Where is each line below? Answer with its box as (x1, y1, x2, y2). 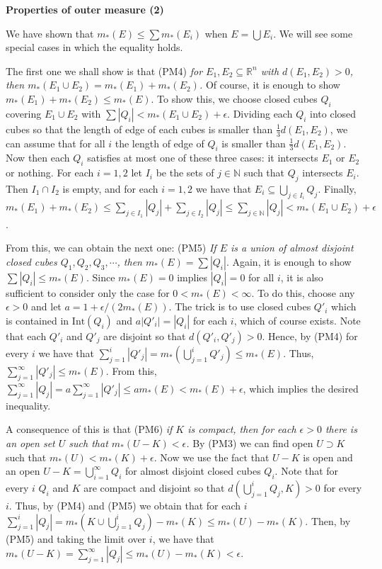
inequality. (6, 398, 51, 412)
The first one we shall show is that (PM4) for (6, 63, 203, 78)
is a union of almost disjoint (230, 240, 354, 255)
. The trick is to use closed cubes (168, 299, 311, 314)
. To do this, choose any (251, 285, 355, 300)
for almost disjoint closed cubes (125, 463, 261, 478)
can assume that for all (6, 135, 105, 150)
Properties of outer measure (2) (6, 2, 164, 16)
